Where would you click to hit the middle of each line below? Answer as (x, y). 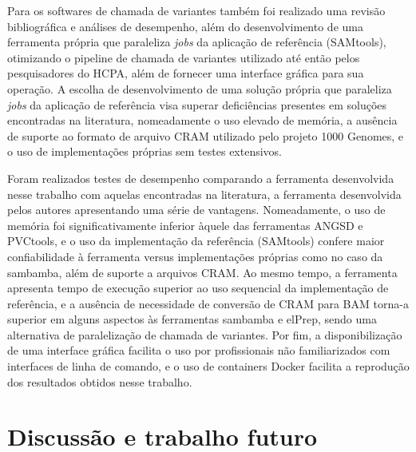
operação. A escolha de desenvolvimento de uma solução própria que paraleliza (200, 88)
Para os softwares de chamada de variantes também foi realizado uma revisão (196, 10)
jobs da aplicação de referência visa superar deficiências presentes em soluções (197, 104)
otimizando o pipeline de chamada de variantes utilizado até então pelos (184, 57)
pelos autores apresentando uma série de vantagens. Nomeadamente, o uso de (196, 210)
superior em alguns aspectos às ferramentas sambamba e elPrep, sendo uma (192, 319)
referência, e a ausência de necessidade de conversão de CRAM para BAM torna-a (208, 303)
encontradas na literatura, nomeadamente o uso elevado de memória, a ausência (202, 120)
